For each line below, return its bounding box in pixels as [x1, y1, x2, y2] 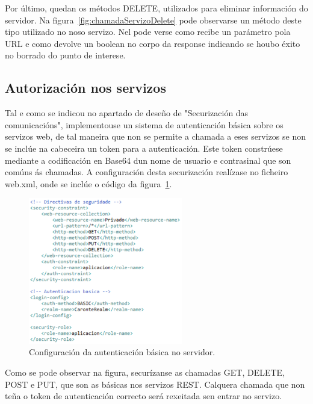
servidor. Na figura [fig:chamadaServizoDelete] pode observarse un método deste [5, 13, 302, 26]
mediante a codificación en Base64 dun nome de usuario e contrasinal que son [5, 154, 291, 166]
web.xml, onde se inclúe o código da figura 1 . [5, 177, 172, 190]
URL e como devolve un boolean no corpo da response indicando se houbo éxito [5, 37, 300, 49]
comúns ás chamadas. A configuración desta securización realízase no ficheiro [5, 166, 288, 178]
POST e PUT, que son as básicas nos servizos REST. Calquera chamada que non [5, 378, 305, 390]
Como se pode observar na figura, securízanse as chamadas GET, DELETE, [5, 365, 285, 378]
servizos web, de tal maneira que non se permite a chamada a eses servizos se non [5, 130, 306, 143]
